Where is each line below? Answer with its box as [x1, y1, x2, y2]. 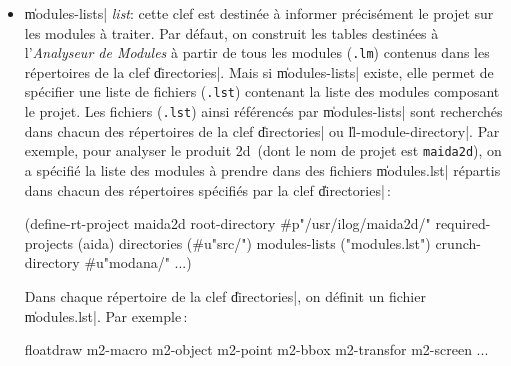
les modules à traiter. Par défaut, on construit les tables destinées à [24, 22, 439, 43]
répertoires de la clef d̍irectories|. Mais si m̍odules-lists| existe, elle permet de [24, 61, 494, 82]
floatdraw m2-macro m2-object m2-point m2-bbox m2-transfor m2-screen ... [24, 339, 489, 360]
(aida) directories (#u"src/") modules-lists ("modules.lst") [77, 232, 431, 253]
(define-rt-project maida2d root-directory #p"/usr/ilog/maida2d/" [24, 213, 431, 234]
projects [24, 232, 74, 253]
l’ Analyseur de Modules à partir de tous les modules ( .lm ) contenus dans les [24, 42, 490, 63]
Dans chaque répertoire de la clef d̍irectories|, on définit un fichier [24, 285, 426, 306]
